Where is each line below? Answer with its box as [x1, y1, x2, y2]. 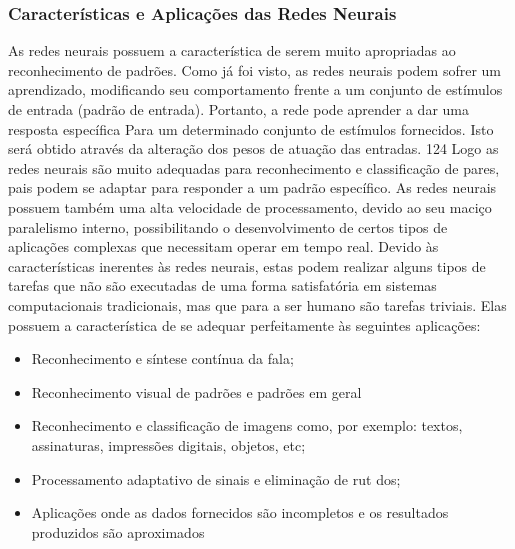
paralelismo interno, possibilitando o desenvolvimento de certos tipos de [8, 216, 448, 237]
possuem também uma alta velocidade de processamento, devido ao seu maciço [8, 196, 492, 217]
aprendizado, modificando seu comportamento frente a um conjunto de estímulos [8, 79, 503, 100]
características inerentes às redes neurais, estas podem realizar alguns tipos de [8, 255, 486, 276]
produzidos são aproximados [31, 521, 205, 542]
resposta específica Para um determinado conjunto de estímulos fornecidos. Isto [8, 118, 494, 139]
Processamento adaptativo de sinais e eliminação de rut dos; [31, 468, 401, 489]
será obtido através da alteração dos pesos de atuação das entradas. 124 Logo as [8, 138, 499, 159]
